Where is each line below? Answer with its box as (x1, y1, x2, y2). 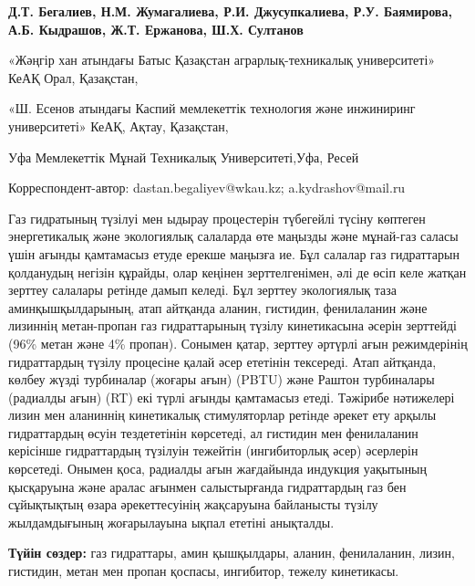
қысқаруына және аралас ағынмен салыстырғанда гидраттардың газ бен (8, 476, 407, 496)
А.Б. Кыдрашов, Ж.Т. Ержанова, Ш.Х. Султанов (8, 19, 304, 38)
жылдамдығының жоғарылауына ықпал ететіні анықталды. (8, 512, 335, 531)
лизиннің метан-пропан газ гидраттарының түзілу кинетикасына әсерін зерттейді (8, 316, 458, 335)
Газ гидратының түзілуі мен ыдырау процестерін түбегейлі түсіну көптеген (8, 208, 426, 227)
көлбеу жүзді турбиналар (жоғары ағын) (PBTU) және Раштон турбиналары (8, 370, 435, 389)
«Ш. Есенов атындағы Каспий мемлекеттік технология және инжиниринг (8, 99, 416, 118)
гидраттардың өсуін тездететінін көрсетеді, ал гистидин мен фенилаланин (8, 423, 418, 442)
